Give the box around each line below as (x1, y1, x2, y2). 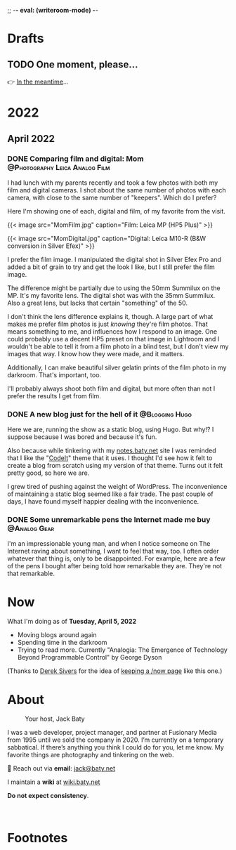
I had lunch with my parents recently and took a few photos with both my (7, 178, 218, 187)
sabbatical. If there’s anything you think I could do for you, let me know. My (7, 743, 225, 752)
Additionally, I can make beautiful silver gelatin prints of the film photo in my (7, 363, 227, 372)
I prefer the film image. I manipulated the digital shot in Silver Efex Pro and (7, 255, 222, 263)
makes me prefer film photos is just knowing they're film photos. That (7, 320, 209, 328)
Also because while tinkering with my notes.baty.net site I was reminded (7, 446, 216, 455)
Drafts (7, 31, 44, 46)
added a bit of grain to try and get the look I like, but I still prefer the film (7, 263, 216, 271)
